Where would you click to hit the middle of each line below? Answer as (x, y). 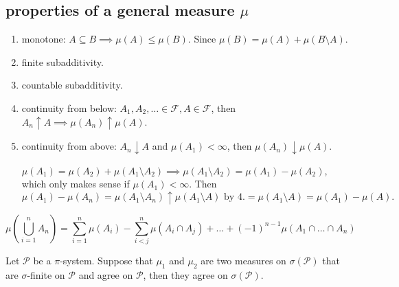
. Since (202, 39)
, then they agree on (185, 275)
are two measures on (243, 261)
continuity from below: (69, 107)
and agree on (106, 275)
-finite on (46, 275)
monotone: (44, 39)
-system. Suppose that (106, 261)
